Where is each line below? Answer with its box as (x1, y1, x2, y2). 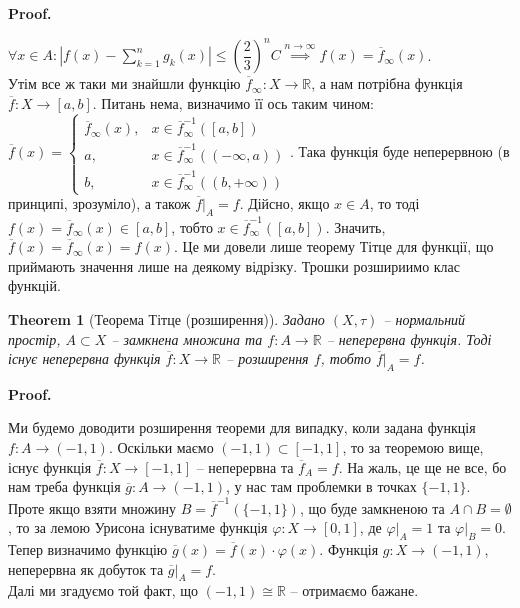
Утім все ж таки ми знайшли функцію (8, 73, 241, 94)
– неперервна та (196, 456, 294, 477)
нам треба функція (8, 476, 121, 497)
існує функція (8, 456, 92, 477)
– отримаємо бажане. (290, 580, 419, 601)
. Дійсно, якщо (239, 193, 330, 214)
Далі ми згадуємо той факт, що (8, 580, 199, 601)
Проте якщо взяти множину (8, 497, 177, 518)
